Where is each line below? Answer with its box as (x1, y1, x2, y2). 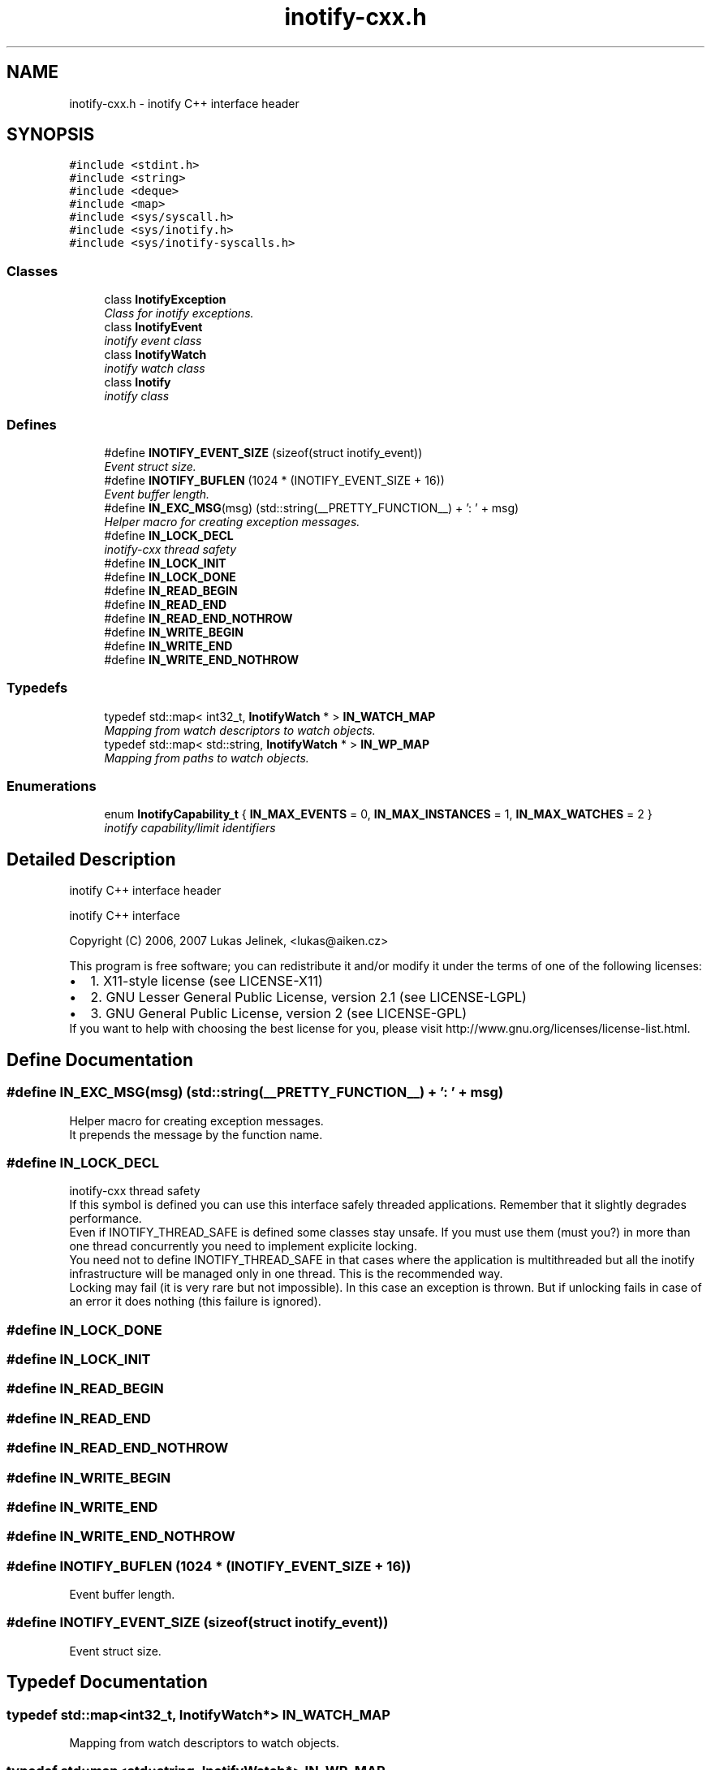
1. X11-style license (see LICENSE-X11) (90, 973, 323, 990)
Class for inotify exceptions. (104, 306, 254, 321)
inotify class (104, 389, 170, 404)
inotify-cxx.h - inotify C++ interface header (69, 96, 299, 110)
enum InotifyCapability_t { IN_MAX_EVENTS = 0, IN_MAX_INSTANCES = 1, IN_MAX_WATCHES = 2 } (104, 807, 653, 822)
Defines (6, 416, 57, 433)
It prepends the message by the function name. (69, 1127, 323, 1142)
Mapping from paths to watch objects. (104, 750, 309, 765)
